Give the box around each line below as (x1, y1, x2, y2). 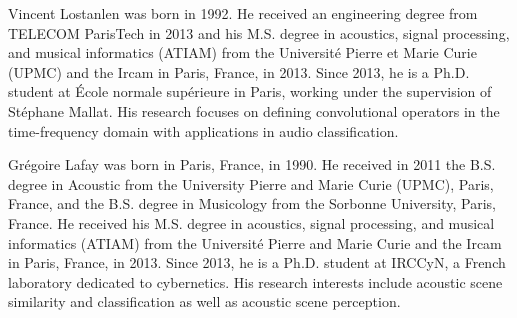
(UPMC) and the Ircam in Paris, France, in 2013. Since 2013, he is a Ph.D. (8, 61, 470, 82)
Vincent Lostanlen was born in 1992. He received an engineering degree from (8, 3, 478, 23)
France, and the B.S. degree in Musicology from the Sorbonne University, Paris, (8, 193, 496, 214)
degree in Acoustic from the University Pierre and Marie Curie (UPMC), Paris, (8, 173, 494, 194)
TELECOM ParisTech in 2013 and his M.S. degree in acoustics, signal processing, (8, 22, 510, 43)
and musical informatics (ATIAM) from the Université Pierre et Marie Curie (8, 42, 477, 63)
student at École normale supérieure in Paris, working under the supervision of (8, 81, 492, 102)
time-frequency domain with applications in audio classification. (8, 120, 399, 141)
